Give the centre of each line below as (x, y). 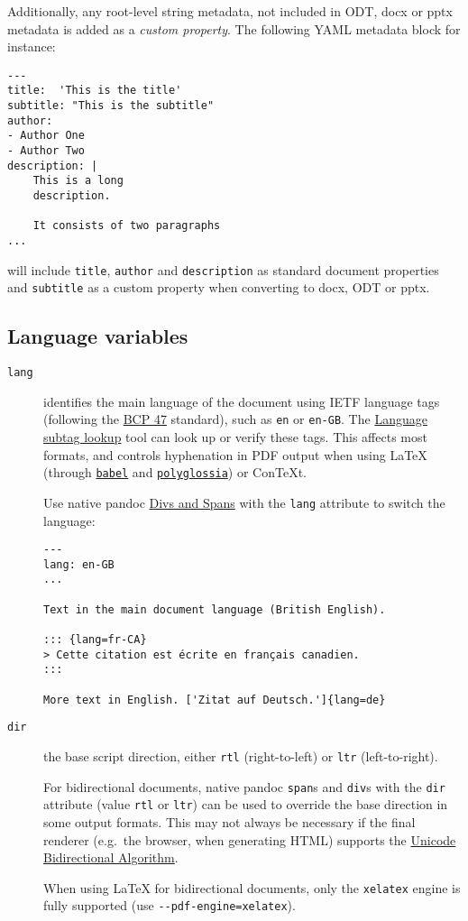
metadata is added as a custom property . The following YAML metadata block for (234, 28)
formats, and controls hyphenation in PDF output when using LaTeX (235, 454)
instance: (32, 46)
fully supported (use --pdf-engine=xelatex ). (170, 905)
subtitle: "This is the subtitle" (111, 106)
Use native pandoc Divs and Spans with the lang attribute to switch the (244, 502)
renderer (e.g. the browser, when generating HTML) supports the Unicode (250, 839)
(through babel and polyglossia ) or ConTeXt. (175, 472)
